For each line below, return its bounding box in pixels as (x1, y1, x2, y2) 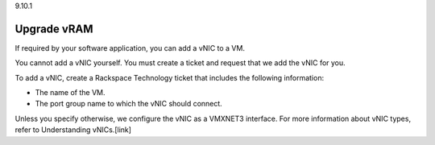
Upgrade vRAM (14, 22, 93, 35)
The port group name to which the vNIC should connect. (35, 99, 223, 109)
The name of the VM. (35, 88, 106, 97)
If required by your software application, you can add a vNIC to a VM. (14, 43, 246, 52)
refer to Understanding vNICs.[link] (14, 125, 132, 135)
